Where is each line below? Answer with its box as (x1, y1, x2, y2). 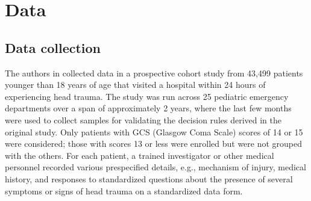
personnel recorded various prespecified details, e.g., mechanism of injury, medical (5, 161, 306, 173)
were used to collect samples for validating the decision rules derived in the (5, 113, 282, 126)
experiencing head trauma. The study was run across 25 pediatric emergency (5, 90, 289, 102)
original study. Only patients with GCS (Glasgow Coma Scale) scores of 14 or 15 (5, 125, 303, 138)
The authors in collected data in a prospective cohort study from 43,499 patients (5, 66, 303, 79)
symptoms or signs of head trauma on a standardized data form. (5, 184, 243, 197)
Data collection (5, 38, 101, 57)
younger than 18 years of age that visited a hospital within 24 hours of (5, 78, 266, 91)
